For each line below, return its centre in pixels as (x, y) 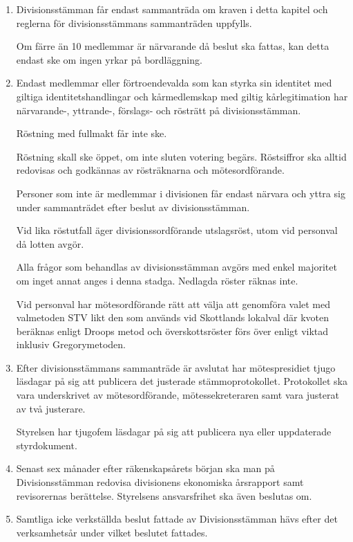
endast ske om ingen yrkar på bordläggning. (109, 59)
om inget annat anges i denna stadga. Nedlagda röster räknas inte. (157, 280)
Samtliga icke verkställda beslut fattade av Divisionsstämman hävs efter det (177, 519)
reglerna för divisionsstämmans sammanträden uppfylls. (134, 22)
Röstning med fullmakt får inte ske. (92, 133)
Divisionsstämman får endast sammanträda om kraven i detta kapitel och (172, 9)
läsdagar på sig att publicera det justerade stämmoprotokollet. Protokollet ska (182, 381)
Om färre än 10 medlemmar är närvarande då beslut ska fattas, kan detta (173, 46)
